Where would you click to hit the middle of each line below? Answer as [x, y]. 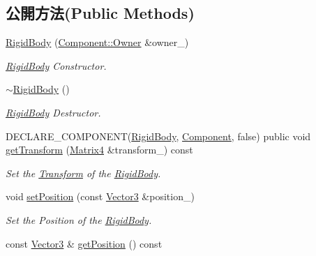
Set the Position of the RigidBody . [79, 219]
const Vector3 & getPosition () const [84, 243]
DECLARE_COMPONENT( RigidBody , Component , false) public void [158, 136]
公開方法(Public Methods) [100, 13]
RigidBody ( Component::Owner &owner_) [97, 42]
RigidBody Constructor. [56, 65]
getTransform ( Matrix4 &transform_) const [99, 150]
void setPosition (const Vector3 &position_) [100, 196]
